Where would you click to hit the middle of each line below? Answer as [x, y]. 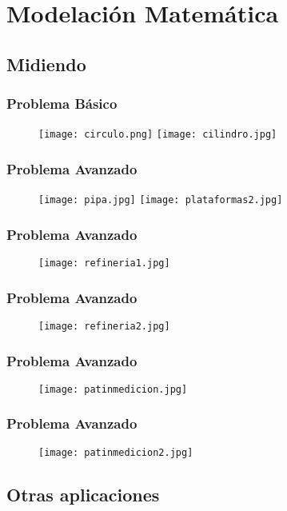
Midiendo [46, 64]
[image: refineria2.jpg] [104, 326]
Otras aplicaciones [83, 494]
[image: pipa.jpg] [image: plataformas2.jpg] [161, 200]
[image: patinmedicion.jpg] [113, 389]
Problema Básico [62, 104]
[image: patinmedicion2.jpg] [116, 452]
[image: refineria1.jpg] [104, 263]
